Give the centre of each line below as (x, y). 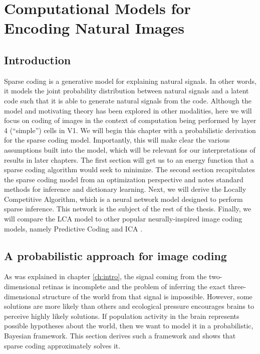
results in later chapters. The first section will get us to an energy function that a (129, 159)
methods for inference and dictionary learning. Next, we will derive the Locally (125, 189)
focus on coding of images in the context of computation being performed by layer (130, 120)
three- (237, 286)
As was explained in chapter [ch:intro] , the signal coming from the (105, 276)
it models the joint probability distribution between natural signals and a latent (126, 91)
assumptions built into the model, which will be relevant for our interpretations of (130, 149)
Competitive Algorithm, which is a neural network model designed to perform (123, 199)
